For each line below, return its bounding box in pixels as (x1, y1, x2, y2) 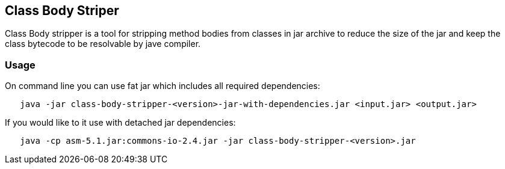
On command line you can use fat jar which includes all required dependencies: (5, 81, 320, 91)
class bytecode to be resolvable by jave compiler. (5, 38, 201, 49)
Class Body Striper (5, 3, 119, 18)
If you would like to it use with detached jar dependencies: (5, 117, 236, 128)
